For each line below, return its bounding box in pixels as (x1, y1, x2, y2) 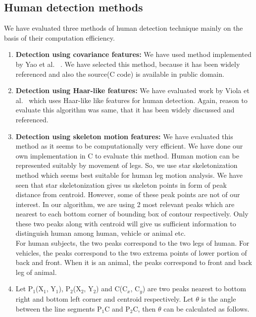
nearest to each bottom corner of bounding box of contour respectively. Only (15, 209, 249, 219)
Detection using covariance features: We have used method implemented (15, 49, 252, 59)
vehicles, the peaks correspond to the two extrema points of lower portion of (15, 247, 247, 258)
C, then (133, 303, 156, 314)
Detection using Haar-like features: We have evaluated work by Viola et (15, 85, 250, 96)
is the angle (201, 293, 236, 304)
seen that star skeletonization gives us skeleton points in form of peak (15, 179, 227, 190)
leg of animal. (15, 266, 57, 277)
